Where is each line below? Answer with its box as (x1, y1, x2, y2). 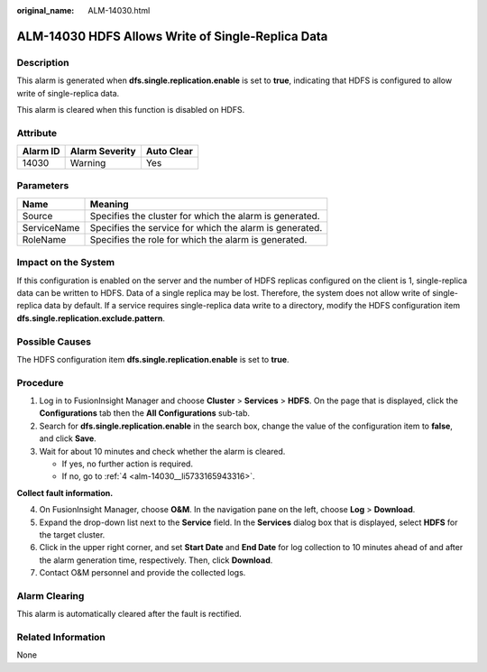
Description (16, 56, 69, 69)
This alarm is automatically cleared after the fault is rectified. (16, 609, 243, 620)
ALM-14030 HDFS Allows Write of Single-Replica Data (16, 28, 328, 44)
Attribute (16, 126, 58, 139)
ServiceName (22, 221, 80, 234)
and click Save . (39, 433, 96, 444)
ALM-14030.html (87, 5, 151, 15)
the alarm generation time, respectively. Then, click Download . (39, 555, 273, 566)
